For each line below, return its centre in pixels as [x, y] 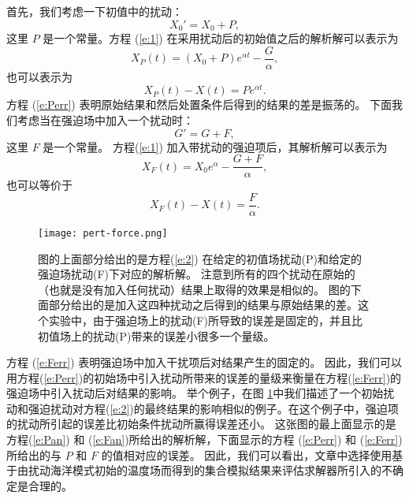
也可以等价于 [39, 185]
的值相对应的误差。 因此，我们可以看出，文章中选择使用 [247, 454]
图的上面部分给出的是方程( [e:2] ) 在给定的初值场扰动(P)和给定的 [200, 258]
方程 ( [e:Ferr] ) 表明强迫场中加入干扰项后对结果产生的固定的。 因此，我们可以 [204, 362]
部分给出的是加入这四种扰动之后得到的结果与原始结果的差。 [203, 305]
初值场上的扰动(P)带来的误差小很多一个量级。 [156, 335]
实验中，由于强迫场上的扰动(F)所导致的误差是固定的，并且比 [206, 320]
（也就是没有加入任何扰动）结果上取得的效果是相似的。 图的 [194, 289]
